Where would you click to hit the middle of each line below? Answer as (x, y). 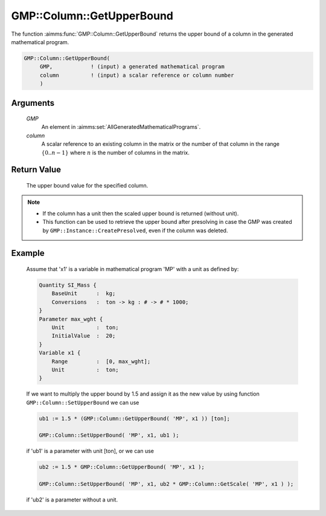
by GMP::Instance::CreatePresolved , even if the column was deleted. (135, 230)
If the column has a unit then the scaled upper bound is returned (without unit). (141, 213)
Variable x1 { (60, 353)
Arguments (33, 103)
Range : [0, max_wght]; (101, 361)
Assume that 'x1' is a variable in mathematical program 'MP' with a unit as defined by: (133, 269)
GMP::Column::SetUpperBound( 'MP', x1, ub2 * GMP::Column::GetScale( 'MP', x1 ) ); (166, 484)
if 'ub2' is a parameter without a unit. (72, 500)
